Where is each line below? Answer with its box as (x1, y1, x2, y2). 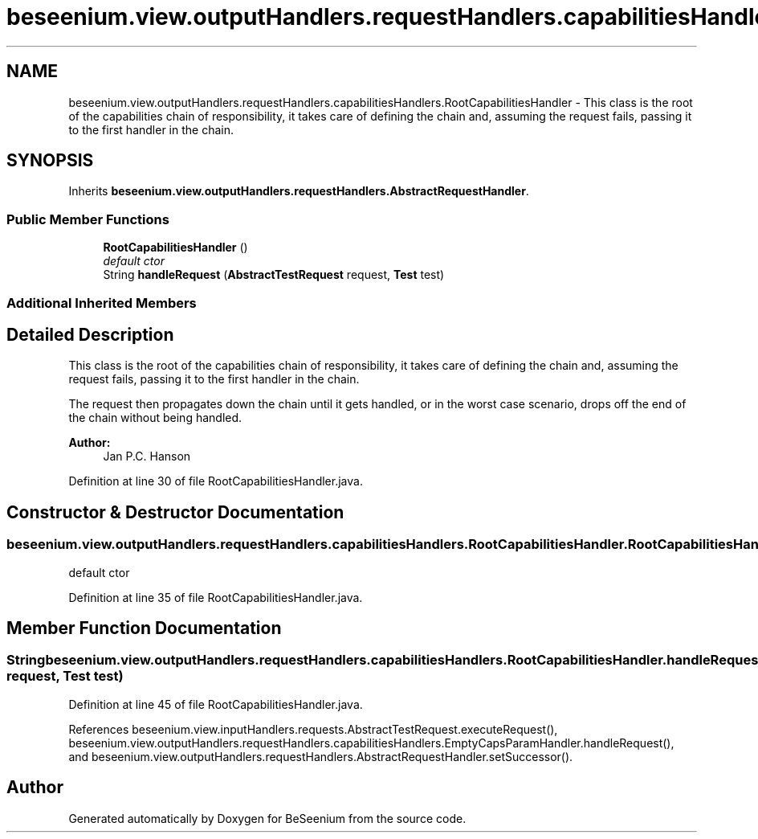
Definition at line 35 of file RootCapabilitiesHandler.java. (68, 590, 363, 604)
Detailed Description (6, 324, 174, 345)
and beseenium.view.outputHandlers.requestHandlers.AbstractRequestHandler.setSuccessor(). (68, 749, 573, 763)
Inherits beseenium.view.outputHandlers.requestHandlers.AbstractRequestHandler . (68, 184, 529, 198)
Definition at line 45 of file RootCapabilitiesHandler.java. (68, 697, 363, 711)
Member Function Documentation (6, 618, 282, 639)
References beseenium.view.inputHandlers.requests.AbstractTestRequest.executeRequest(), (68, 722, 558, 736)
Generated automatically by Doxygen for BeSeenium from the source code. (68, 811, 467, 825)
